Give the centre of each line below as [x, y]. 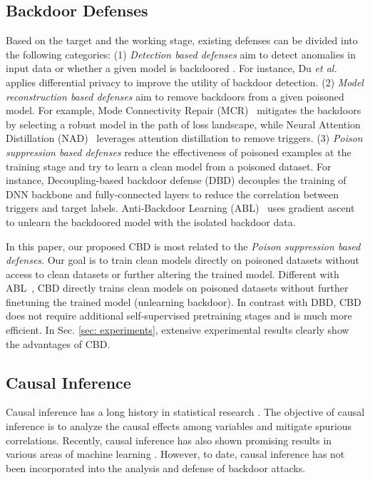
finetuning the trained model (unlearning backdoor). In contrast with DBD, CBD [184, 301]
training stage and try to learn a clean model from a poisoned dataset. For [169, 166]
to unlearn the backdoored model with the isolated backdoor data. [151, 221]
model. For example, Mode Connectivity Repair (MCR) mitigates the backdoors [184, 110]
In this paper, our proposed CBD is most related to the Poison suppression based [183, 246]
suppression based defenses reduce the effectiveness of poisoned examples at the [179, 152]
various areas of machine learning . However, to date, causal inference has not [175, 454]
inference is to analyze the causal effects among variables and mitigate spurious [179, 426]
